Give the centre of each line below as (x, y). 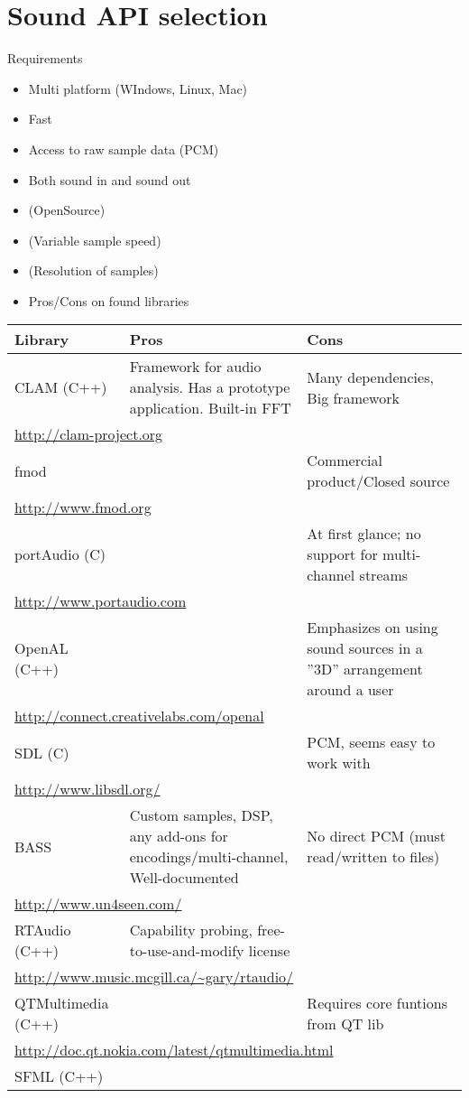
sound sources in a (365, 648)
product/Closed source (378, 481)
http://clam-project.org (89, 434)
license (269, 951)
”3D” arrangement (365, 669)
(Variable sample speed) (95, 240)
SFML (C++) (59, 1076)
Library (42, 340)
